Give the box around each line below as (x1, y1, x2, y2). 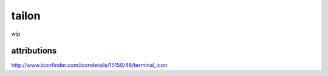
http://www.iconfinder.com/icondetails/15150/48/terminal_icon (11, 62, 168, 69)
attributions (11, 46, 57, 56)
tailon (11, 9, 41, 22)
